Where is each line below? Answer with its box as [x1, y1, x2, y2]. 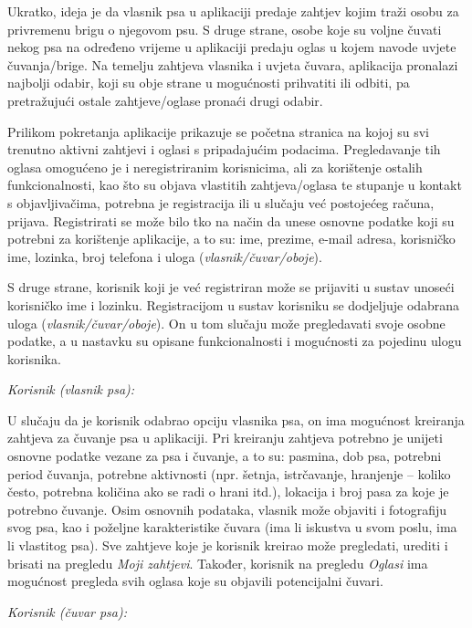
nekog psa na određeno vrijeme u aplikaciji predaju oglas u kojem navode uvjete [7, 37, 456, 57]
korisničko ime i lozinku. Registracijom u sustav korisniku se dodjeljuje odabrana [7, 295, 460, 314]
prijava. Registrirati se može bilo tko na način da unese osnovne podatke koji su [7, 211, 455, 230]
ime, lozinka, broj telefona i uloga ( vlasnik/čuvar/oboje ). [7, 246, 322, 266]
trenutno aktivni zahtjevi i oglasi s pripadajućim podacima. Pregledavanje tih [7, 140, 441, 159]
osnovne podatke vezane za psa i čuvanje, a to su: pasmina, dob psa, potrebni [7, 446, 442, 466]
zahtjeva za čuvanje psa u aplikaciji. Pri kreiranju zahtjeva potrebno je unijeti [7, 428, 443, 447]
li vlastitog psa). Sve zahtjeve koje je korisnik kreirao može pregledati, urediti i [7, 536, 448, 555]
